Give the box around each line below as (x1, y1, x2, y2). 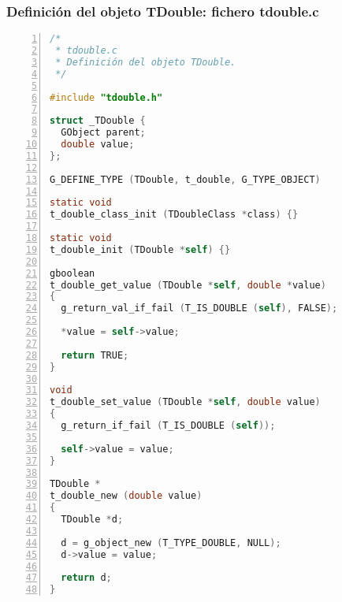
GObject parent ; (61, 127, 146, 139)
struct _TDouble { (50, 115, 146, 127)
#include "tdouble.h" (50, 91, 163, 103)
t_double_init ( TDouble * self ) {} (50, 243, 231, 255)
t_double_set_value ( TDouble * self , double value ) (50, 396, 321, 408)
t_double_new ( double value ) (50, 490, 203, 502)
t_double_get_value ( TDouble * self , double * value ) (50, 279, 326, 291)
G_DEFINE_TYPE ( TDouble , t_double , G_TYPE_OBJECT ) (50, 173, 321, 185)
